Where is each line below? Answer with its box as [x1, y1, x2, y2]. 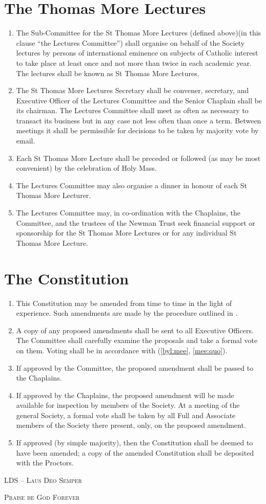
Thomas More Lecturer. [16, 190, 91, 201]
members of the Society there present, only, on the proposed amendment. [16, 420, 246, 430]
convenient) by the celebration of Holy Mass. [16, 163, 157, 173]
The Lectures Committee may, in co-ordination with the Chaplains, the [16, 207, 240, 218]
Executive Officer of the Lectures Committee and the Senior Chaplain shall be [16, 95, 262, 105]
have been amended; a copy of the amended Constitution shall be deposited [16, 447, 254, 458]
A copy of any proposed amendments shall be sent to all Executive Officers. [16, 325, 254, 335]
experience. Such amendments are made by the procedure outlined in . [16, 308, 238, 318]
